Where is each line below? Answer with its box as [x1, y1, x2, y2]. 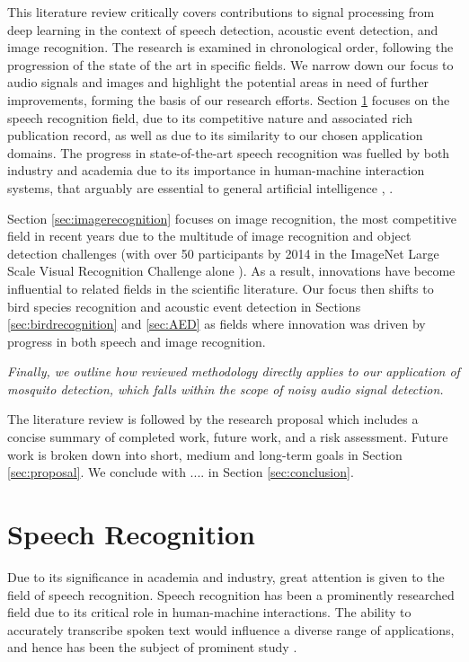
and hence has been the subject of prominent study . [7, 638, 297, 657]
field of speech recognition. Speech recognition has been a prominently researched [7, 585, 455, 604]
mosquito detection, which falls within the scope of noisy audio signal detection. [7, 379, 444, 398]
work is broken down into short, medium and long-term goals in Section [7, 445, 403, 463]
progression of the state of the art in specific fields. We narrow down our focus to [7, 55, 454, 74]
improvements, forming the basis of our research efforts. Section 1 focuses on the [7, 90, 450, 109]
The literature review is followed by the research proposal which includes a [7, 410, 419, 428]
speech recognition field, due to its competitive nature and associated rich [7, 108, 413, 127]
